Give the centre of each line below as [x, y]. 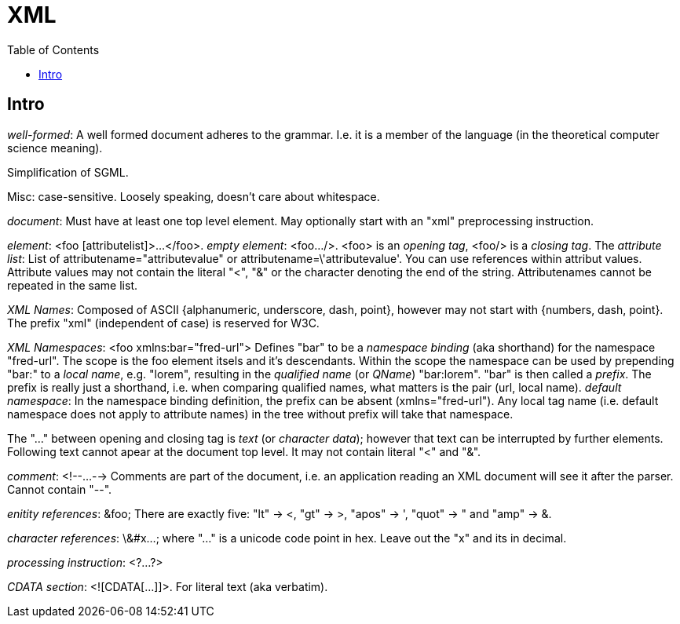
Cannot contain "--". [60, 489]
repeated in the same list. [73, 285]
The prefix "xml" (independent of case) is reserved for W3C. [163, 323]
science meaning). [55, 148]
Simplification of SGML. [68, 172]
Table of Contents [53, 49]
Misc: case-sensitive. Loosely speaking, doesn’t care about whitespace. [194, 196]
